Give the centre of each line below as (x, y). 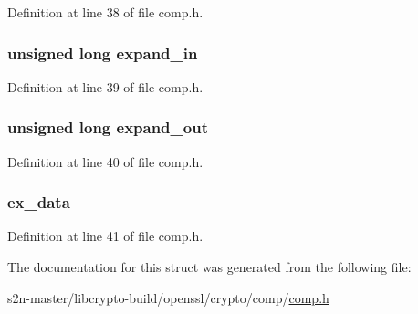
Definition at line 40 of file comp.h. (105, 161)
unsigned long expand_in (103, 52)
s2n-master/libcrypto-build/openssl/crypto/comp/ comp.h (168, 297)
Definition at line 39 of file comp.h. (105, 86)
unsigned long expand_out (108, 127)
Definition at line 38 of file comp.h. (105, 12)
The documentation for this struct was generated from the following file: (209, 267)
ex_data (39, 202)
